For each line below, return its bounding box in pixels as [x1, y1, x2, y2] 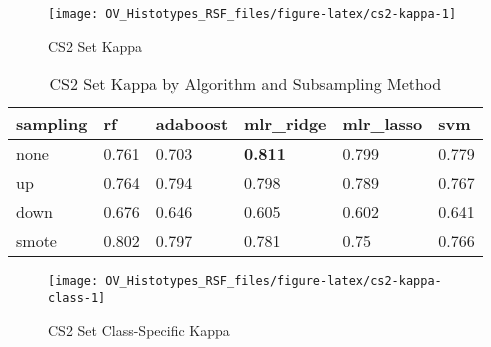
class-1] [48, 290, 106, 305]
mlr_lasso [342, 112, 423, 136]
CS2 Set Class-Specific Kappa [48, 319, 230, 340]
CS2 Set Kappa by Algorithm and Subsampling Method [49, 72, 442, 96]
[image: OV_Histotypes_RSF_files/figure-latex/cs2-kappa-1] [48, 7, 457, 21]
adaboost [155, 112, 229, 136]
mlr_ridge [244, 112, 327, 136]
